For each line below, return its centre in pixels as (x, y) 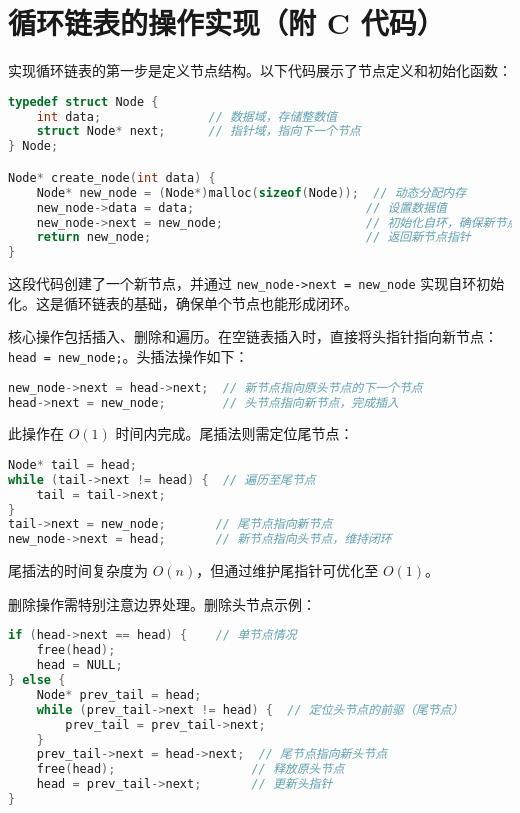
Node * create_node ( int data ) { (112, 177)
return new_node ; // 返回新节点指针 (253, 237)
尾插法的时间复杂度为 (78, 570)
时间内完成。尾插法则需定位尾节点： (234, 433)
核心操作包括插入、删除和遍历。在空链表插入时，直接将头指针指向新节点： (253, 336)
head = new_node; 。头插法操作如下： (128, 355)
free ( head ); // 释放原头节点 (190, 769)
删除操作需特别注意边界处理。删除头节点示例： (162, 603)
